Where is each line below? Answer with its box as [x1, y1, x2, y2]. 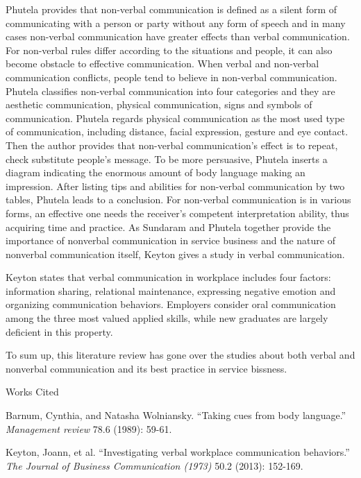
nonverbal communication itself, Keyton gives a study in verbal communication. [6, 246, 345, 261]
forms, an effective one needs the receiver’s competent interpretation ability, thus [6, 205, 349, 220]
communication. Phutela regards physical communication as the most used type [6, 110, 345, 125]
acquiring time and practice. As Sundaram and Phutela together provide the [6, 219, 331, 234]
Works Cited [6, 384, 59, 399]
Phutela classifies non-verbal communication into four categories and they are [6, 83, 335, 98]
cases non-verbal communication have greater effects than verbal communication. [6, 29, 350, 44]
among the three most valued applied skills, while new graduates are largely [6, 311, 328, 325]
